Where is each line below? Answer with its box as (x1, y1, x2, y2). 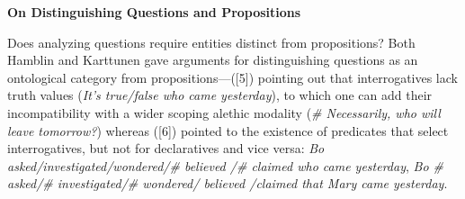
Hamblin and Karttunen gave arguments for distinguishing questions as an (7, 50, 418, 69)
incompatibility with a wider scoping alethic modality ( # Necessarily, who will (7, 103, 441, 122)
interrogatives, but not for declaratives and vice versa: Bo (7, 139, 325, 158)
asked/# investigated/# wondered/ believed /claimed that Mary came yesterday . (7, 174, 448, 193)
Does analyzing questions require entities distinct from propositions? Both (7, 32, 416, 51)
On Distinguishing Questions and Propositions (7, 3, 301, 21)
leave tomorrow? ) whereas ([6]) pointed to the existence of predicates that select (7, 121, 449, 140)
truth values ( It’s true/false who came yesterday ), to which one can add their (7, 86, 433, 104)
